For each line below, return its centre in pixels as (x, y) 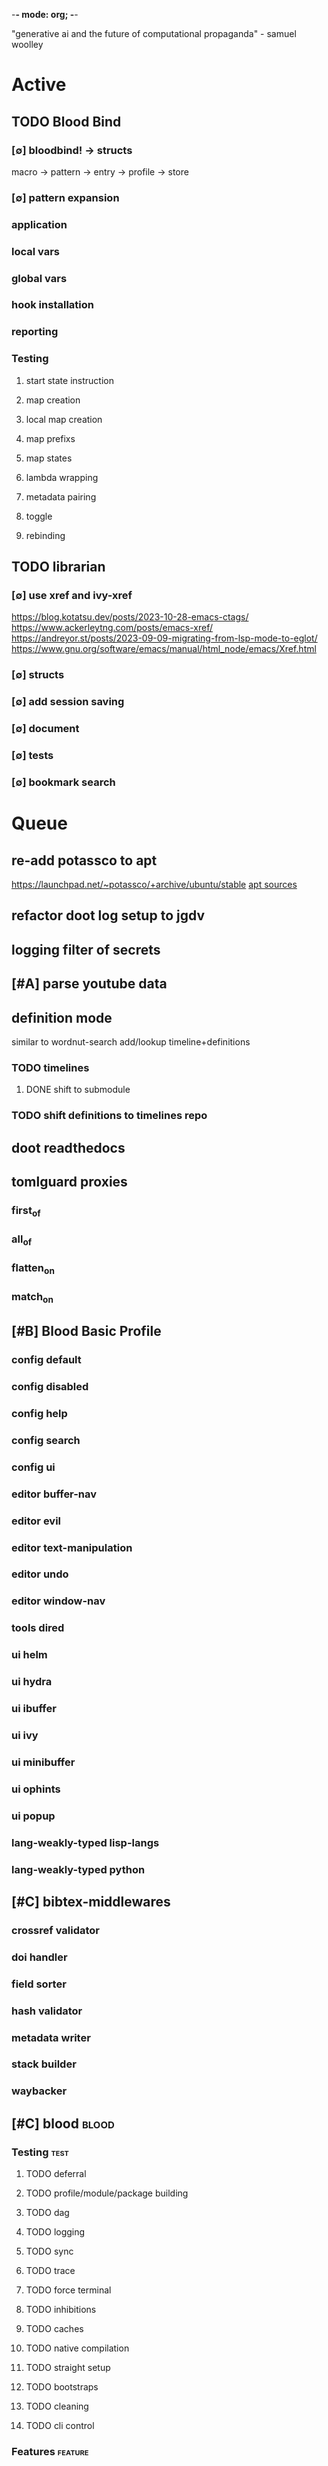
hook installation (52, 305)
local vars (36, 251)
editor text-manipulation (72, 1547)
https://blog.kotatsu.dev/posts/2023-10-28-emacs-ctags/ (130, 617)
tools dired (38, 1628)
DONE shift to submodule (78, 1090)
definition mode (62, 1017)
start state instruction (69, 380)
